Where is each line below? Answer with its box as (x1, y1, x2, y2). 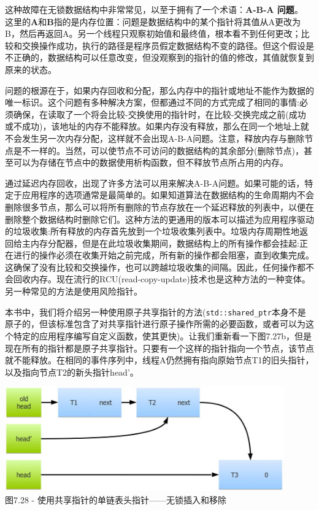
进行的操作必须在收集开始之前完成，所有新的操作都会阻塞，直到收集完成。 (13, 249, 314, 261)
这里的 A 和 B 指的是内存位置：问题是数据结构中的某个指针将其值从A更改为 (5, 15, 301, 28)
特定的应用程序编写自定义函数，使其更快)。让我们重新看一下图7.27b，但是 (13, 329, 312, 342)
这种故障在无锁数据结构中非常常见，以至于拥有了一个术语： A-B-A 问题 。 (5, 3, 303, 15)
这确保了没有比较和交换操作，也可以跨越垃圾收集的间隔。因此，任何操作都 (5, 260, 306, 273)
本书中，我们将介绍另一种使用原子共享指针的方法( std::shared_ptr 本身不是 (5, 305, 306, 318)
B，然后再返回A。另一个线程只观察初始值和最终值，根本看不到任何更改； (5, 27, 301, 40)
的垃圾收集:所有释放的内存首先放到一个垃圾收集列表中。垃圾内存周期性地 (5, 225, 299, 238)
